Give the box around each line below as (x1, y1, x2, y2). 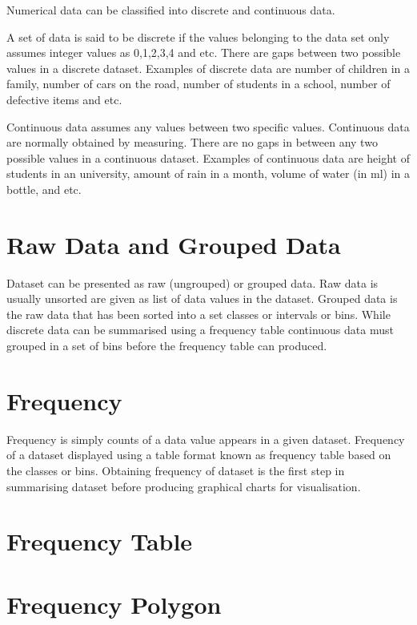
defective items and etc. (6, 91, 122, 107)
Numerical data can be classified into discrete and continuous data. (6, 2, 335, 18)
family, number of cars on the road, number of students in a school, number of (6, 75, 391, 92)
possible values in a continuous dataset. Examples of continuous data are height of (6, 149, 410, 166)
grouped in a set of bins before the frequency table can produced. (6, 337, 327, 354)
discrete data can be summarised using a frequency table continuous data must (6, 321, 394, 338)
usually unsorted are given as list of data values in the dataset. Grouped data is (6, 290, 398, 307)
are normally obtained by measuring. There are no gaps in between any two (6, 134, 378, 151)
